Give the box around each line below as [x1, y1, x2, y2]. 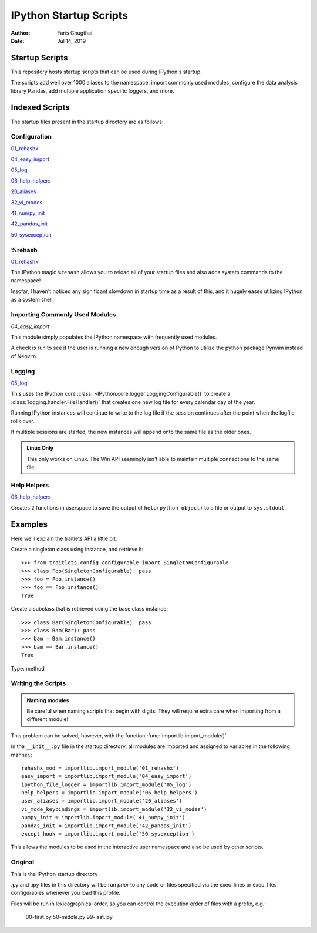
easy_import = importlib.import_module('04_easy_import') [21, 773, 192, 780]
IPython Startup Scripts [11, 9, 129, 22]
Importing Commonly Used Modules [11, 311, 117, 319]
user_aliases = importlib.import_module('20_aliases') [21, 797, 183, 804]
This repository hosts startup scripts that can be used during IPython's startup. [11, 68, 202, 75]
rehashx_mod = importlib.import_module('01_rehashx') [21, 764, 179, 772]
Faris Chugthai [57, 29, 93, 36]
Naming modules [26, 696, 70, 704]
